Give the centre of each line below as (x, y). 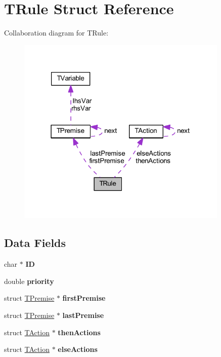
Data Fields (35, 243)
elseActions (78, 349)
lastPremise (83, 315)
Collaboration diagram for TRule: (56, 33)
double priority (29, 281)
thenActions (79, 332)
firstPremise (84, 298)
